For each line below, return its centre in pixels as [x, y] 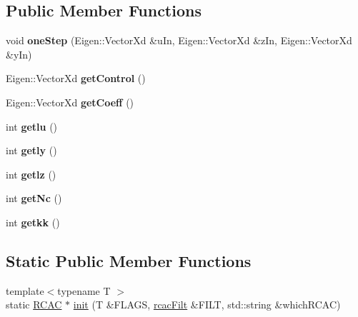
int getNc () [34, 198]
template [25, 290]
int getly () [31, 150]
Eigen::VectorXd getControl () [76, 78]
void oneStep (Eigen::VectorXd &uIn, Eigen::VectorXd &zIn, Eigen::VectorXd [179, 40]
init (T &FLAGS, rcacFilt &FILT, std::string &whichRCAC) [207, 305]
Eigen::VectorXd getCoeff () [70, 102]
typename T [84, 290]
